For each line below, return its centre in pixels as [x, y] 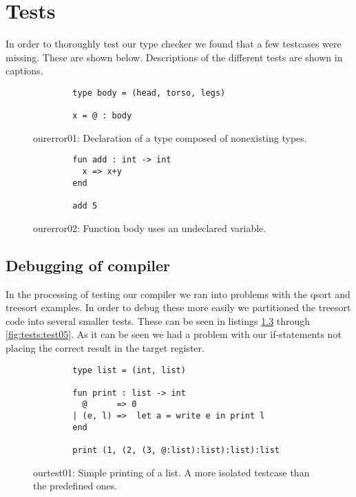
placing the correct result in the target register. [105, 347]
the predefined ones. [75, 486]
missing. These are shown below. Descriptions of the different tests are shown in [174, 57]
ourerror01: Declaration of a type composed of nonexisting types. [170, 137]
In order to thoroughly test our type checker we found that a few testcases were [174, 44]
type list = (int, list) [129, 370]
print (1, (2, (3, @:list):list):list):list [176, 451]
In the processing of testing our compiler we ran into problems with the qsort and [178, 294]
